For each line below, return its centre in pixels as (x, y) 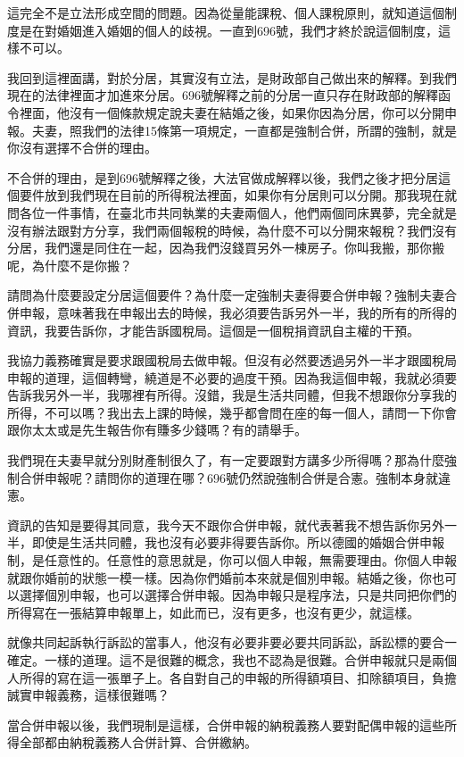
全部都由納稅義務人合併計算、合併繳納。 (138, 742)
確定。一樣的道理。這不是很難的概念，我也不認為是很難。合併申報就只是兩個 (232, 660)
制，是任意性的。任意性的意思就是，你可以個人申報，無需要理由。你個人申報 (232, 560)
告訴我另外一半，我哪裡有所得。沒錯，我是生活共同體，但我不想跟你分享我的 (232, 395)
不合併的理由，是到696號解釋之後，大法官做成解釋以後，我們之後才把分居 (223, 177)
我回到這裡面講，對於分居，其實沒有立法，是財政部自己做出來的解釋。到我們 (232, 77)
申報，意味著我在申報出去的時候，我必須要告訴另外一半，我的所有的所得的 (238, 312)
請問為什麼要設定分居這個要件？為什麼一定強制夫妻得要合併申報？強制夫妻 (226, 295)
